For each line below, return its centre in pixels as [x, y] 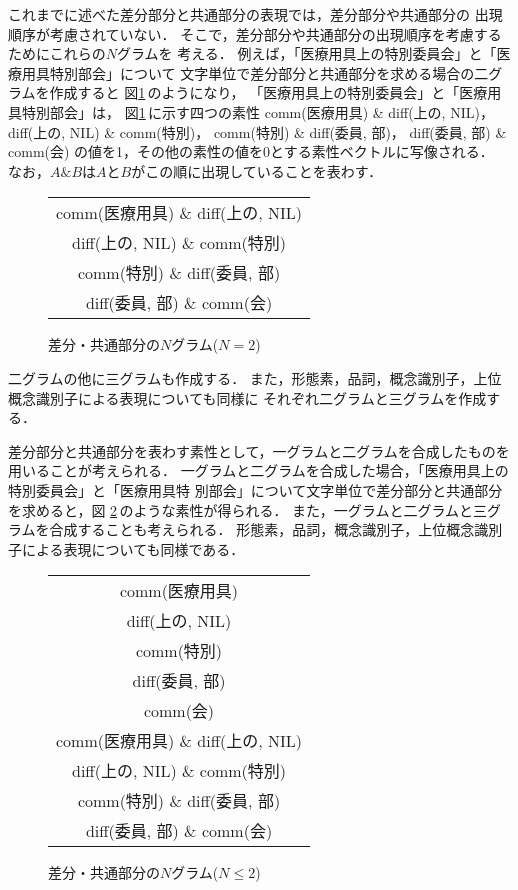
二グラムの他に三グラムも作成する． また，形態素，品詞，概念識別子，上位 [255, 377]
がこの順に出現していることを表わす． [257, 170]
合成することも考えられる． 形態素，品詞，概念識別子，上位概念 [262, 529]
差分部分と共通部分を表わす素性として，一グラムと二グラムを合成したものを [259, 450]
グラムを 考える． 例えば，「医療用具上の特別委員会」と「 [306, 53]
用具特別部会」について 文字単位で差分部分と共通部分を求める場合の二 [255, 72]
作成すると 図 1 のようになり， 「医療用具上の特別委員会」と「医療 [268, 92]
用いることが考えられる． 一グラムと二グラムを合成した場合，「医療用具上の [258, 470]
